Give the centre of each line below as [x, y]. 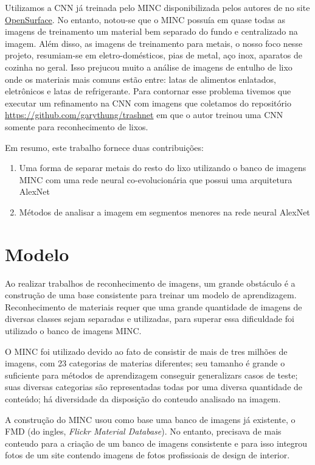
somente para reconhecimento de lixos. [77, 126]
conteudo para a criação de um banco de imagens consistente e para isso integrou [156, 443]
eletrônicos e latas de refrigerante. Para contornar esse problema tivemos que [148, 91]
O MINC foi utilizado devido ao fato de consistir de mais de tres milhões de [146, 351]
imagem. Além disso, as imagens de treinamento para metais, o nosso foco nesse [154, 43]
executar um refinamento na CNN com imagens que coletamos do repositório [148, 103]
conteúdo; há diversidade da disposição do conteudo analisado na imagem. [143, 398]
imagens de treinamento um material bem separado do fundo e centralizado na [151, 31]
